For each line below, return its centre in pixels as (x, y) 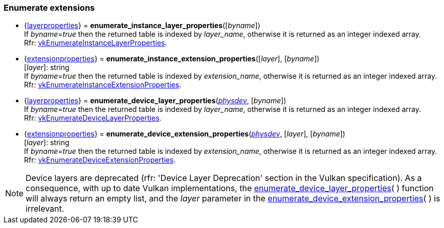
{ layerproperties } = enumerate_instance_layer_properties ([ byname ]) (142, 26)
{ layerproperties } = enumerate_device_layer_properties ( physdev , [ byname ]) (155, 101)
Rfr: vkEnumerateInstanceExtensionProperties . (103, 85)
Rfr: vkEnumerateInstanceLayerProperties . (96, 43)
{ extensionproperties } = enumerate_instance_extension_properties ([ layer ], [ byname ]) (172, 59)
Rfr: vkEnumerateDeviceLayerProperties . (93, 118)
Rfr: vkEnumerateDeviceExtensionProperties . (100, 160)
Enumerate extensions (49, 8)
